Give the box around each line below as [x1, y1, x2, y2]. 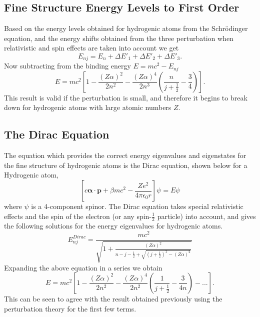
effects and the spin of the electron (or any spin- [4, 210, 152, 221]
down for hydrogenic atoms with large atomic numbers [4, 102, 171, 112]
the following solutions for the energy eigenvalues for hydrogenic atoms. [4, 220, 223, 231]
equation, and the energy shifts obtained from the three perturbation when [4, 32, 233, 43]
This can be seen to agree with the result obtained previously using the [4, 293, 222, 304]
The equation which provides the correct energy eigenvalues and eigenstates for [4, 150, 246, 160]
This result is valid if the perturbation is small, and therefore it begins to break [4, 92, 247, 102]
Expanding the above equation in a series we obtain [4, 262, 162, 272]
